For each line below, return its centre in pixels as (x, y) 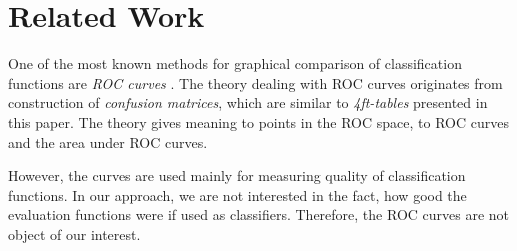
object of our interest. (74, 233)
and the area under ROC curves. (108, 141)
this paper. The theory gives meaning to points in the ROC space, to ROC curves (258, 121)
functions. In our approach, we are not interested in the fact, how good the (237, 194)
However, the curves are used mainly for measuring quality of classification (237, 175)
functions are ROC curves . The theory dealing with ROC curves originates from (255, 82)
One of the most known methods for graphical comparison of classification (235, 63)
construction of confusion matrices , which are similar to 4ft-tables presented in (248, 102)
